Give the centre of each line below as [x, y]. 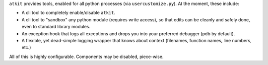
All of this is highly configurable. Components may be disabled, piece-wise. [86, 57]
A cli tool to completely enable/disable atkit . [68, 13]
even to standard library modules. [56, 27]
